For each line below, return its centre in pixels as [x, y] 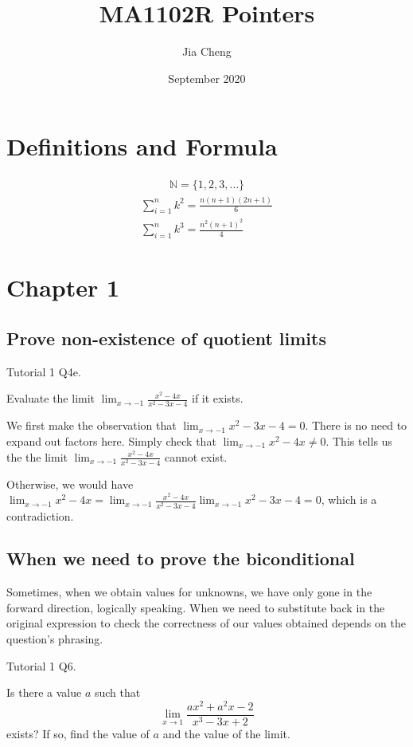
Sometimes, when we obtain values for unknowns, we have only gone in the [189, 592]
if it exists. [218, 398]
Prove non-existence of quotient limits [166, 338]
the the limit [37, 456]
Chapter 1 [63, 287]
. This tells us [359, 441]
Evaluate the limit [51, 398]
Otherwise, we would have [70, 484]
